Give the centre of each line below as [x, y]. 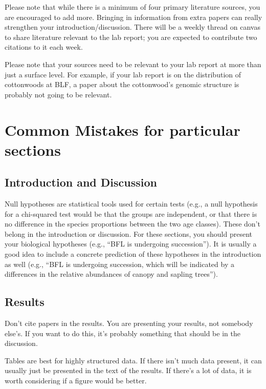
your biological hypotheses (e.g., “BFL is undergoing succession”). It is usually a [131, 244]
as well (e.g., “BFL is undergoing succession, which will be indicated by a [119, 264]
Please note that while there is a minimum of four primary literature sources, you [132, 7]
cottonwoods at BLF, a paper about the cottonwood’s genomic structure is [122, 84]
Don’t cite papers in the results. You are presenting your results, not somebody [129, 323]
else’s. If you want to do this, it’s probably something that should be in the [123, 333]
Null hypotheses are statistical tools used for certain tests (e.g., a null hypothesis [131, 204]
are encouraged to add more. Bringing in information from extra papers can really [134, 17]
